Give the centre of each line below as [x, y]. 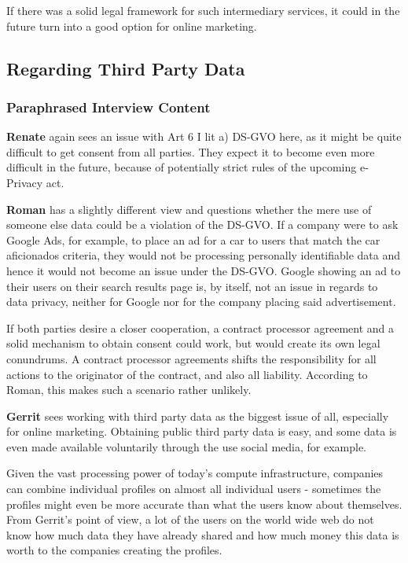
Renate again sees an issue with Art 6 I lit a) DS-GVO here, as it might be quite [204, 136]
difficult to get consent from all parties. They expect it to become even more [191, 151]
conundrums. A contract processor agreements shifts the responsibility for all [191, 358]
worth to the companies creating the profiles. [114, 550]
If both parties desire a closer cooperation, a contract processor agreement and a [200, 327]
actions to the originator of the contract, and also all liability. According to [187, 374]
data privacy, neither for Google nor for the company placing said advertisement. [201, 302]
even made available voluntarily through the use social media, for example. [186, 446]
